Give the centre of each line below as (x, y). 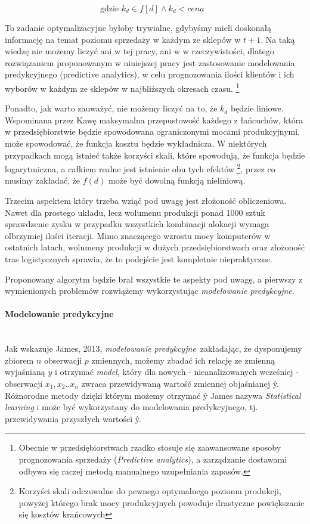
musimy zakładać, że (43, 180)
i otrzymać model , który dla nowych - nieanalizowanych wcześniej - (176, 372)
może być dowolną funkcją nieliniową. (177, 180)
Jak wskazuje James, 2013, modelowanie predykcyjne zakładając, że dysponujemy (154, 348)
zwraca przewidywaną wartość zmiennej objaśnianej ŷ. (180, 383)
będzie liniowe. (257, 108)
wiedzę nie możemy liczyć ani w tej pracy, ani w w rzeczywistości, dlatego (139, 51)
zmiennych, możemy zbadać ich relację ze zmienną (183, 360)
